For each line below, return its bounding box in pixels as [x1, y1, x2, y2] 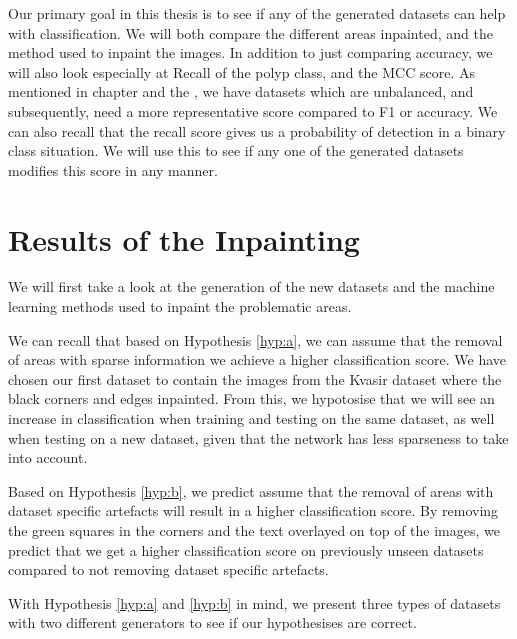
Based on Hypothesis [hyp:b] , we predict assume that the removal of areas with [8, 480, 494, 501]
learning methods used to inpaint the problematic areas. [8, 296, 352, 317]
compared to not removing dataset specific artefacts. [8, 559, 329, 580]
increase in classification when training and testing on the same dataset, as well [8, 408, 495, 429]
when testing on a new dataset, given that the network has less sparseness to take [8, 427, 509, 448]
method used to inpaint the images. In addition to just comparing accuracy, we [8, 42, 493, 63]
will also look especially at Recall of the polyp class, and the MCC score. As [8, 61, 475, 82]
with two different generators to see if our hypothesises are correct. [8, 612, 417, 633]
